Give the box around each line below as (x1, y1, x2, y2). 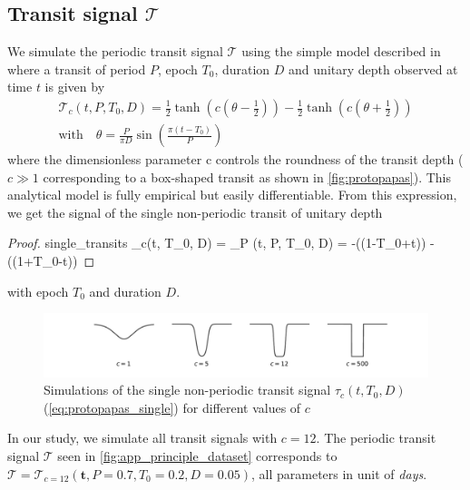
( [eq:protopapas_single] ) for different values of (44, 397, 301, 416)
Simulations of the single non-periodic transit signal (44, 380, 331, 399)
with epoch (7, 281, 69, 300)
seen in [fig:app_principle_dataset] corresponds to (57, 446, 338, 465)
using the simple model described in (241, 42, 441, 61)
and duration (89, 281, 162, 300)
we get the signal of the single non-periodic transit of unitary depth (7, 202, 383, 221)
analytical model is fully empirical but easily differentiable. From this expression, (7, 185, 457, 204)
